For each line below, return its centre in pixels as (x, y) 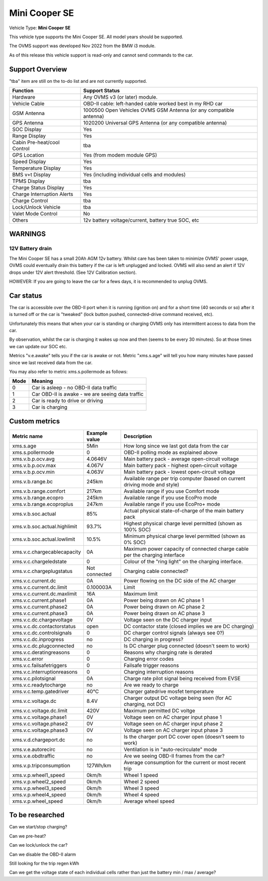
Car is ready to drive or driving (67, 401)
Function (23, 91)
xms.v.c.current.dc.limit (39, 587)
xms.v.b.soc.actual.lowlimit (44, 539)
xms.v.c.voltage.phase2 (40, 723)
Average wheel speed (149, 801)
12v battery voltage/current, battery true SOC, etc (141, 220)
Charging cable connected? (156, 571)
